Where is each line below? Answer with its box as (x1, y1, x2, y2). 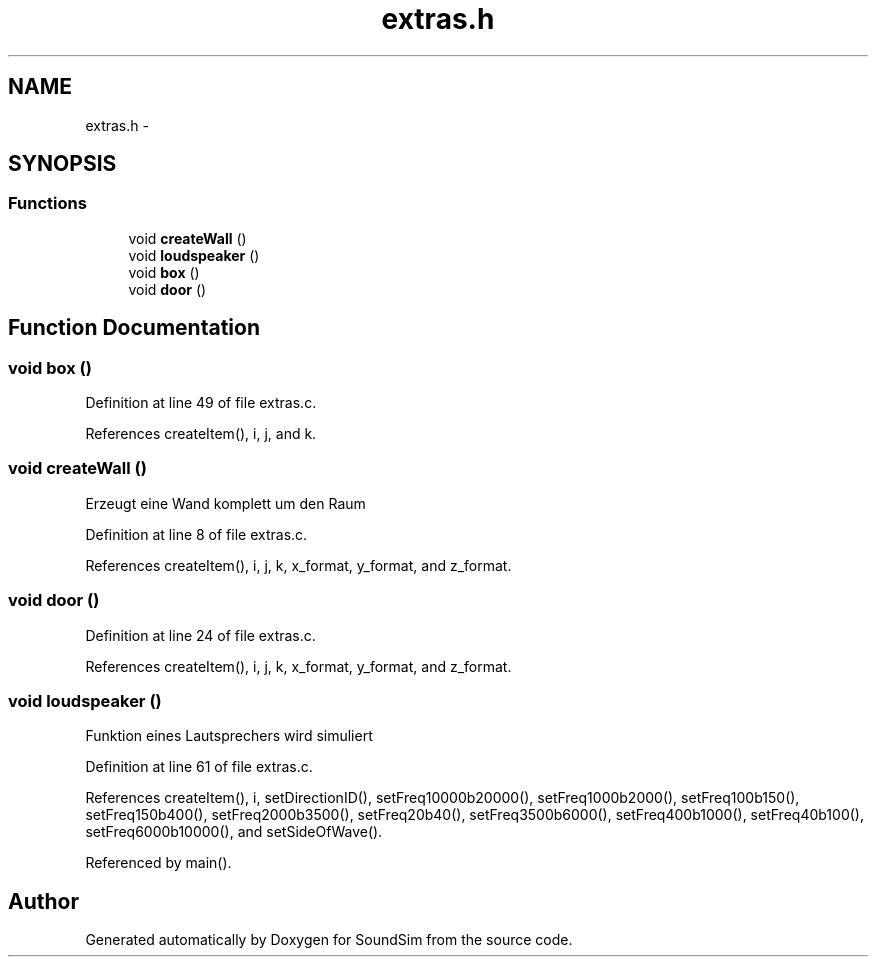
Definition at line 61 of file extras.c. (85, 758, 313, 776)
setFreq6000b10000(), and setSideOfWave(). (85, 823, 383, 841)
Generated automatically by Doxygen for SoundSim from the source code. (85, 931, 573, 949)
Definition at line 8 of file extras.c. (85, 525, 308, 543)
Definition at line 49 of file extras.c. (85, 394, 317, 412)
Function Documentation (8, 315, 260, 341)
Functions (8, 193, 87, 214)
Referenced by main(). (85, 854, 232, 872)
